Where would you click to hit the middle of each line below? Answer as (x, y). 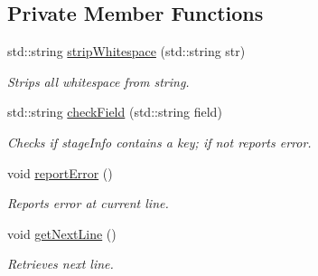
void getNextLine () (62, 233)
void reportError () (60, 172)
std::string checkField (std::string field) (115, 112)
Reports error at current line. (88, 203)
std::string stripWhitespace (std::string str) (126, 51)
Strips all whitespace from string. (98, 81)
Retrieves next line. (61, 264)
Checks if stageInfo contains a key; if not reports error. (159, 142)
